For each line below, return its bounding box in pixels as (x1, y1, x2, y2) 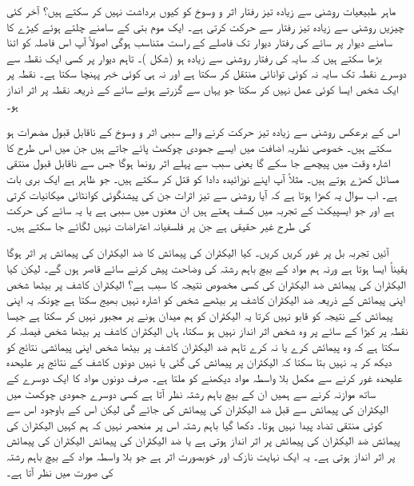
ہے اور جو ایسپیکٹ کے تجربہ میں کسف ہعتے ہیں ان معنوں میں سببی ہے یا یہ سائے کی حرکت (6, 201, 395, 218)
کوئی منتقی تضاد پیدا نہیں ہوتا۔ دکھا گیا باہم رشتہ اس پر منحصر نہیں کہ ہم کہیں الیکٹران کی (6, 416, 383, 432)
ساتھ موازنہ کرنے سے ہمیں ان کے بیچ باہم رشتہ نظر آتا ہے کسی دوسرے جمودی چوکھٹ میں (6, 384, 376, 401)
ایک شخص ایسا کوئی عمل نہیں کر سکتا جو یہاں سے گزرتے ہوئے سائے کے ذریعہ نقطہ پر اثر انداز (6, 80, 399, 97)
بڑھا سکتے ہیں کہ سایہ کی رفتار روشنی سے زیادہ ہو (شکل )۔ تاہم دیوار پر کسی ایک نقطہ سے (6, 49, 382, 66)
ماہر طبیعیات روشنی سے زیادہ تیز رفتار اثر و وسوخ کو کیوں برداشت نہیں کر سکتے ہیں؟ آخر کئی (6, 2, 396, 18)
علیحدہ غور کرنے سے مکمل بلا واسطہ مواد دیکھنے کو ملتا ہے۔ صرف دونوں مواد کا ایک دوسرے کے (6, 369, 403, 386)
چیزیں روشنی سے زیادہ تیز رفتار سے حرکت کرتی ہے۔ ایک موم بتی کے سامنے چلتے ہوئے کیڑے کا (6, 18, 404, 34)
